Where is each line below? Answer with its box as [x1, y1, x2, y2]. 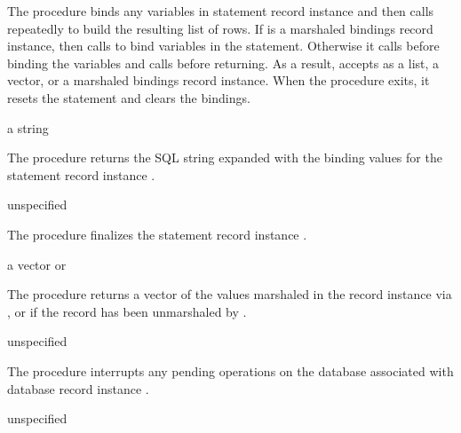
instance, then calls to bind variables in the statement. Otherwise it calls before [7, 36, 440, 55]
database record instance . [7, 379, 149, 398]
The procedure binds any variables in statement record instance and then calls [7, 2, 434, 20]
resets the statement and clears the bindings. [7, 88, 250, 106]
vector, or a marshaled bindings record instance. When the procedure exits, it [7, 71, 430, 90]
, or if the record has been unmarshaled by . [7, 302, 247, 320]
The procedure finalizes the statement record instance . [7, 224, 307, 243]
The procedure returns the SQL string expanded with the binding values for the [7, 148, 442, 167]
